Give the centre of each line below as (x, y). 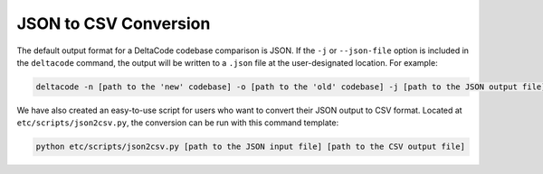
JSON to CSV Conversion (114, 23)
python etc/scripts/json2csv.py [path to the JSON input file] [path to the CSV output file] (251, 147)
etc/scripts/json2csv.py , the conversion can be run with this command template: (178, 123)
